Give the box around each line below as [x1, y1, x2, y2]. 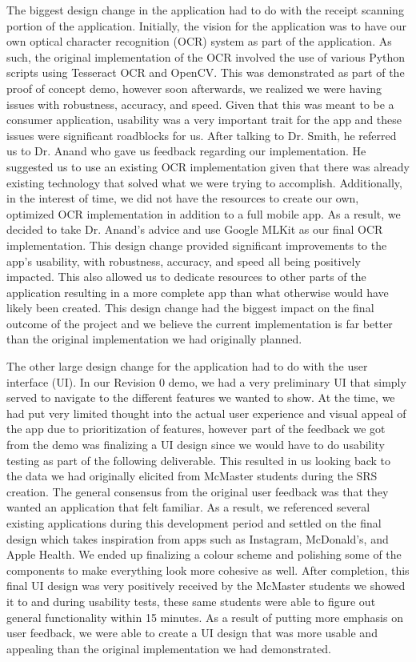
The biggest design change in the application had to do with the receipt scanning [6, 2, 404, 18]
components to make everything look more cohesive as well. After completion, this [6, 561, 410, 578]
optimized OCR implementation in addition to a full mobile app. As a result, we [6, 205, 401, 222]
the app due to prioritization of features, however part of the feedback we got [6, 420, 386, 437]
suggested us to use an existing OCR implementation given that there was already [6, 158, 410, 175]
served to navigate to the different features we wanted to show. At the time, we [6, 389, 395, 406]
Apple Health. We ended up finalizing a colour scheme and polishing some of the [6, 546, 402, 563]
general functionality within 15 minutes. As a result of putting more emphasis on [6, 608, 403, 625]
